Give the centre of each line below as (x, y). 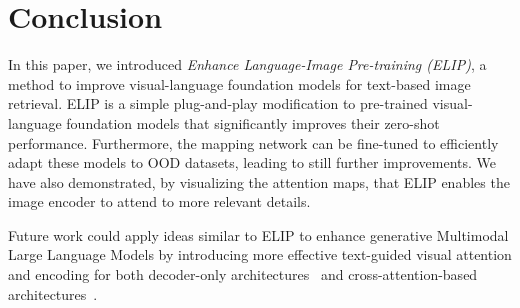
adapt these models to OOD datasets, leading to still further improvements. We (252, 162)
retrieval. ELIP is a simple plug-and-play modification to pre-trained (218, 103)
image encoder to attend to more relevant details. (159, 201)
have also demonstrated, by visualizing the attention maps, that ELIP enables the (259, 181)
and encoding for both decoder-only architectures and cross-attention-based (243, 274)
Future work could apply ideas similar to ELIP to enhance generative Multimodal (258, 234)
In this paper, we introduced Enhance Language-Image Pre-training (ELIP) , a (247, 64)
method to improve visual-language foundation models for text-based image (239, 83)
